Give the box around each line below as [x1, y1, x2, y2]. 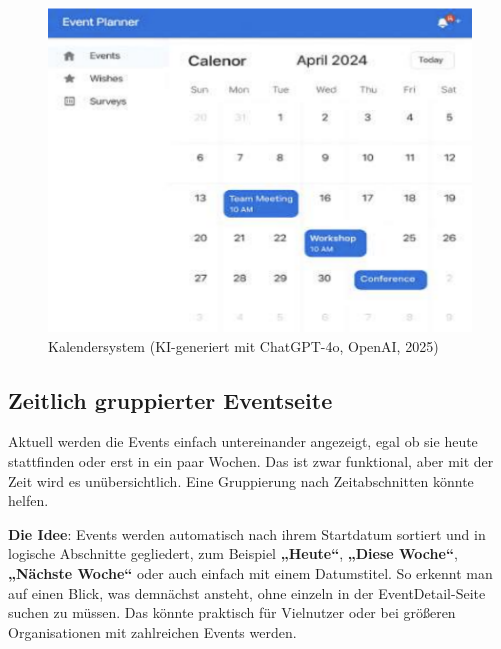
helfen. [8, 490, 49, 511]
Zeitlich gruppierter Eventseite [8, 384, 333, 415]
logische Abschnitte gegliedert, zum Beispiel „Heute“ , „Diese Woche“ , [8, 543, 458, 564]
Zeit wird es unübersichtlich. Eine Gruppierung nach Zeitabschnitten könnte [8, 470, 474, 491]
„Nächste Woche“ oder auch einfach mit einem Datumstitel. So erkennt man [8, 562, 493, 583]
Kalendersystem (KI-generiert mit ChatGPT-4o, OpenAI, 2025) [48, 335, 439, 356]
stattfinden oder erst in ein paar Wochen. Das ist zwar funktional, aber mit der [8, 450, 494, 471]
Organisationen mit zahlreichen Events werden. [8, 621, 297, 642]
